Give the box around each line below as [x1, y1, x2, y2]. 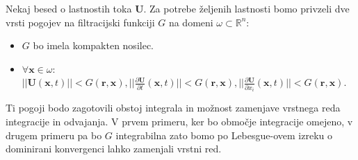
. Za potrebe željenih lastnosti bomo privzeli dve [143, 1, 350, 15]
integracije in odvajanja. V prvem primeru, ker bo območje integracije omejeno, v [6, 114, 353, 128]
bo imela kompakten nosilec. [33, 38, 154, 53]
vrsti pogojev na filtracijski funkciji [6, 15, 155, 29]
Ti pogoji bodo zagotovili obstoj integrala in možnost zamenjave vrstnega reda [6, 100, 341, 115]
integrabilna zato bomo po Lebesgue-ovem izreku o [115, 127, 332, 142]
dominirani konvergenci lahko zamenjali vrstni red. [6, 141, 222, 156]
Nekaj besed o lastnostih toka [6, 1, 132, 15]
